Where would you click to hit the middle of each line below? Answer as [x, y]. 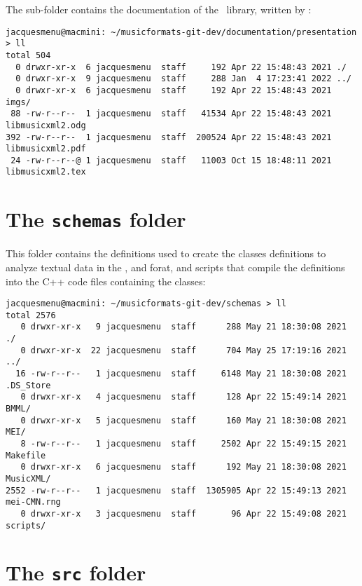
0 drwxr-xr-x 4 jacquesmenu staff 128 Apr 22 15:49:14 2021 [183, 397]
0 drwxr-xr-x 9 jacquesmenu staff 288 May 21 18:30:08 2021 [183, 327]
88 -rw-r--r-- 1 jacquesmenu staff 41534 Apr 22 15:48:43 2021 [171, 114]
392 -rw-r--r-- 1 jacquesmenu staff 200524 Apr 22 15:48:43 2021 [169, 137]
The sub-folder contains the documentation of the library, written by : [159, 9]
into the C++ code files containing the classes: [106, 281]
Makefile [26, 455]
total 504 [28, 55]
